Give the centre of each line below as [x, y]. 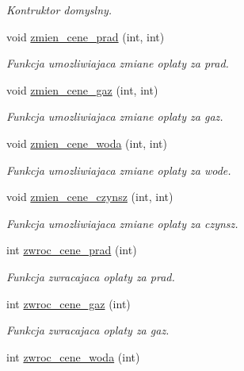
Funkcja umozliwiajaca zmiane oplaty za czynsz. [122, 223]
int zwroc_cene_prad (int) [72, 250]
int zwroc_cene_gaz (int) [69, 303]
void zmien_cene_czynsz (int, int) [90, 197]
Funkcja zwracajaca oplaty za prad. [91, 276]
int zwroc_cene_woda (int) [73, 356]
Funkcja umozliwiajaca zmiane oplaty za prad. [118, 63]
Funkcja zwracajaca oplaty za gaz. [88, 330]
